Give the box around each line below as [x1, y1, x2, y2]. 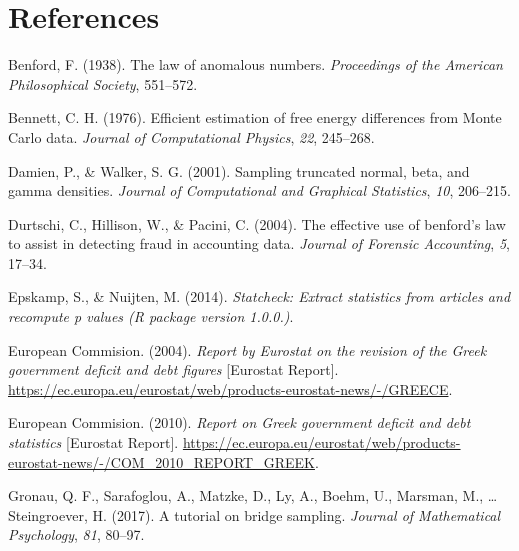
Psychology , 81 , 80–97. [8, 524, 145, 545]
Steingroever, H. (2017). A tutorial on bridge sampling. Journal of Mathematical [8, 504, 501, 525]
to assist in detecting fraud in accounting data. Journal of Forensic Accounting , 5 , [8, 233, 510, 254]
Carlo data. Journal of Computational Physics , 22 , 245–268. [8, 126, 375, 147]
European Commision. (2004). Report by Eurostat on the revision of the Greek [8, 339, 487, 360]
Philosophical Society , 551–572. [8, 73, 198, 94]
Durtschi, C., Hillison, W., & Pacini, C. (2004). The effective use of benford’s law [8, 213, 506, 234]
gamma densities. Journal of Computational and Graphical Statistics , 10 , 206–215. [8, 180, 511, 201]
